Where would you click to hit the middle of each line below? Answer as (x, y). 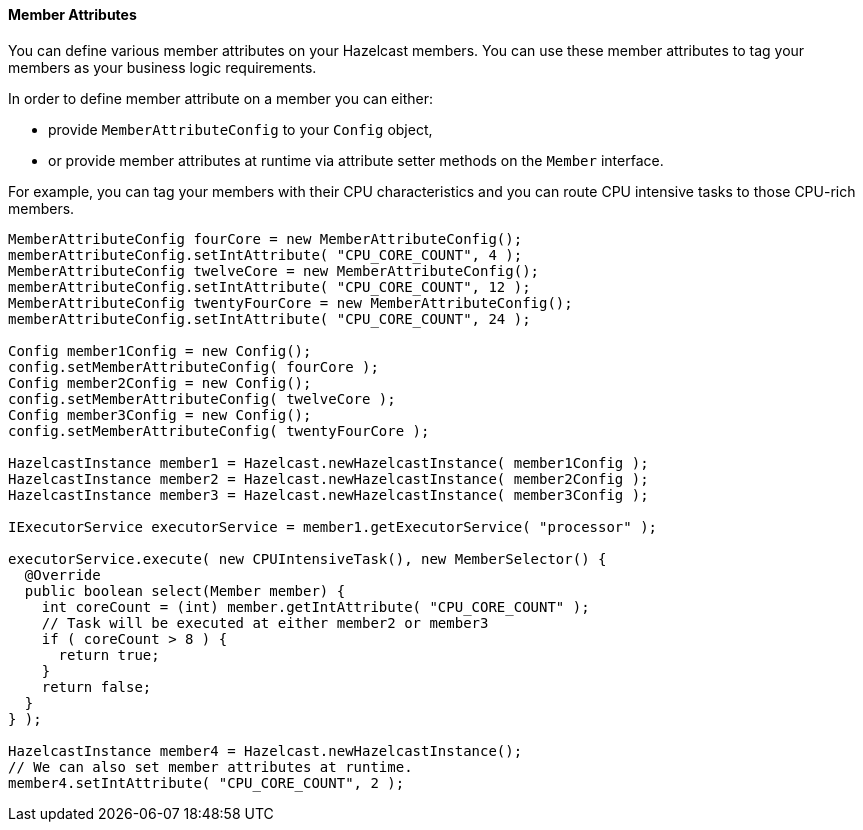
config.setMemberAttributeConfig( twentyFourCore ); (219, 430)
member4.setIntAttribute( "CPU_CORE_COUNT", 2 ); (206, 782)
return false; (96, 686)
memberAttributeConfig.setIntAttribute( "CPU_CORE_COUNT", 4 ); (265, 254)
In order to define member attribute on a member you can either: (220, 98)
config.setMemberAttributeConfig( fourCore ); (193, 366)
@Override (62, 574)
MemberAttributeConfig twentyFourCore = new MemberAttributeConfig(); (290, 302)
